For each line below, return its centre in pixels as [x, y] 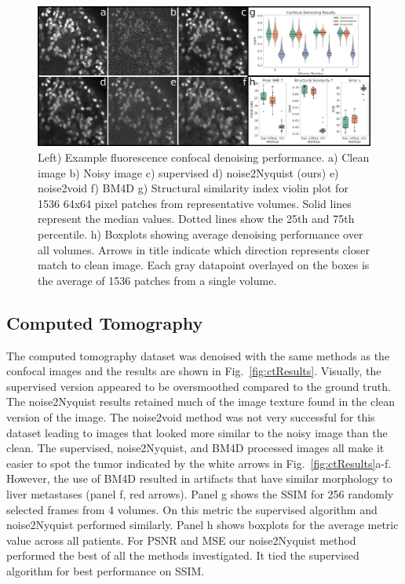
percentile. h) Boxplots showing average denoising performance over [201, 234]
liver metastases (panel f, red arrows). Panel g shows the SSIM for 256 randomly [200, 493]
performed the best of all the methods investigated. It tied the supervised [183, 555]
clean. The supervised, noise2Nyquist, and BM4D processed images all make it [195, 448]
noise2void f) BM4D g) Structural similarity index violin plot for [193, 188]
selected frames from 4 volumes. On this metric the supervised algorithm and [192, 509]
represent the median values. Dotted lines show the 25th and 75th [196, 219]
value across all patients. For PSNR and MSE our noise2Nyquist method [181, 540]
